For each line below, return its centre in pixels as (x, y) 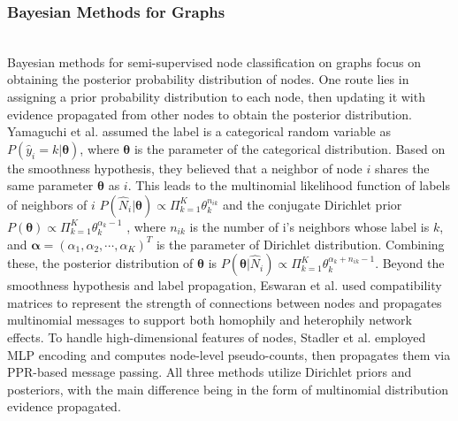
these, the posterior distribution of (100, 263)
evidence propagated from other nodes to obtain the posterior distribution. (210, 114)
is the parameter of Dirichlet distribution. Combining (300, 244)
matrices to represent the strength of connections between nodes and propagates (225, 302)
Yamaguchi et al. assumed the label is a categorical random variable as (199, 131)
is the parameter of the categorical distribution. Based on (290, 148)
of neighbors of (47, 204)
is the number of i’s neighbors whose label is (309, 226)
